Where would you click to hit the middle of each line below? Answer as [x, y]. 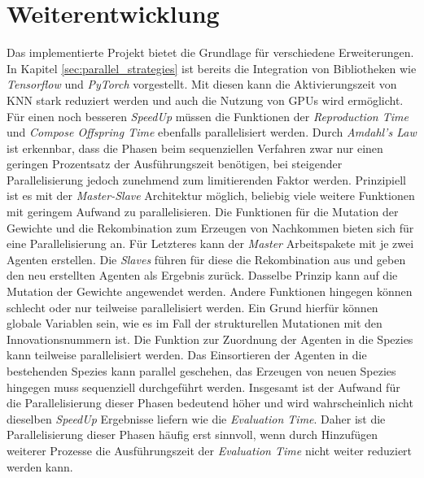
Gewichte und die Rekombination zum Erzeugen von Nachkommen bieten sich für [210, 227]
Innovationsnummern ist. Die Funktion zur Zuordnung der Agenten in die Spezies [210, 339]
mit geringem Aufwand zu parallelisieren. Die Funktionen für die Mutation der [203, 212]
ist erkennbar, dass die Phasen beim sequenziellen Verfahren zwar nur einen [195, 148]
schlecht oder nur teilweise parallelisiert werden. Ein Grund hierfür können [192, 307]
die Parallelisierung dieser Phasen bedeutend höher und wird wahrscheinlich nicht [210, 403]
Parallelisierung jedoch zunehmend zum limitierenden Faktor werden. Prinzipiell [206, 179]
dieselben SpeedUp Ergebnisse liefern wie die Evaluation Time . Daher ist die [196, 418]
